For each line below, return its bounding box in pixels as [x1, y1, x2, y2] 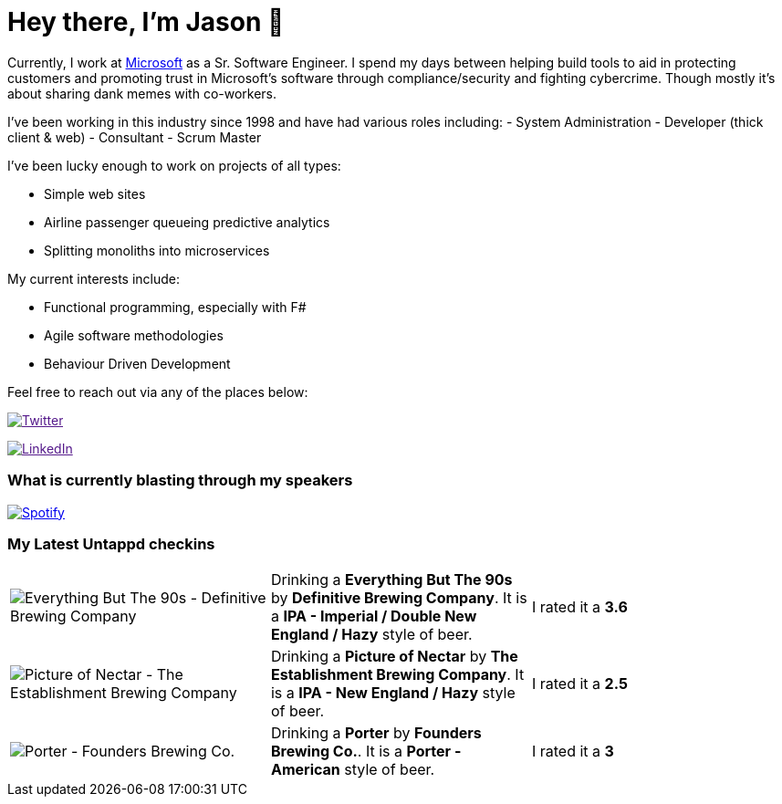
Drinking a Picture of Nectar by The [270, 647, 518, 666]
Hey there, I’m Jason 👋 [7, 6, 285, 37]
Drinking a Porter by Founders [270, 724, 482, 743]
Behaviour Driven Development [44, 355, 231, 371]
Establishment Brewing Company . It [270, 665, 525, 684]
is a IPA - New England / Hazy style [270, 684, 516, 703]
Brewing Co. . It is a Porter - [270, 742, 462, 761]
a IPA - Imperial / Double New [270, 607, 477, 626]
